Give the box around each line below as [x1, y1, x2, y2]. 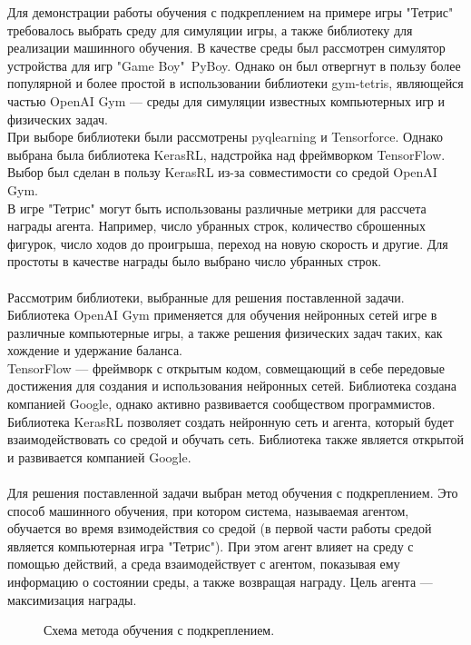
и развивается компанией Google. [7, 447, 191, 466]
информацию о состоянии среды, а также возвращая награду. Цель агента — [7, 572, 433, 590]
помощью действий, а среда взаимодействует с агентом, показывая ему [7, 554, 400, 573]
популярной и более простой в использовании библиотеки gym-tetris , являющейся [7, 74, 464, 93]
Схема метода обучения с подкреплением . [44, 620, 275, 640]
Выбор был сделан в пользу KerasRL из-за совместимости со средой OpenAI [7, 163, 437, 182]
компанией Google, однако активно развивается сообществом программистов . [7, 394, 436, 413]
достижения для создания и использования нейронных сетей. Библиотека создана [7, 376, 457, 395]
